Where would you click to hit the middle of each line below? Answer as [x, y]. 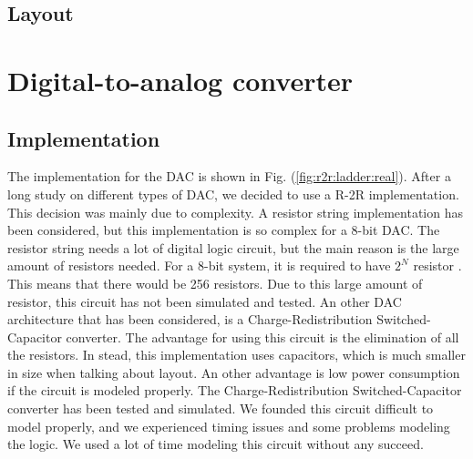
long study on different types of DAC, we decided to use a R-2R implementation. [233, 194]
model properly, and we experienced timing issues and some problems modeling [229, 426]
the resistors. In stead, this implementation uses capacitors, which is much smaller [236, 355]
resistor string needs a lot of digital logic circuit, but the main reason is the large [233, 247]
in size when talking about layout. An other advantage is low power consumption [234, 372]
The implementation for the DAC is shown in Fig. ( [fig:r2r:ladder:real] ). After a [229, 176]
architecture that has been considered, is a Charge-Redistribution [190, 319]
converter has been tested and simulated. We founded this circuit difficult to [221, 408]
